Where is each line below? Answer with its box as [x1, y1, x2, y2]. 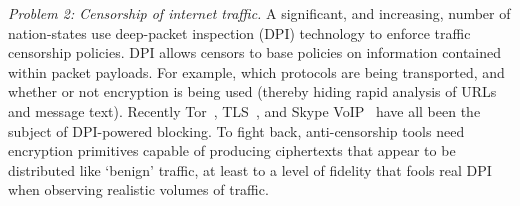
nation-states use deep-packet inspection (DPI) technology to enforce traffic [8, 22, 471, 43]
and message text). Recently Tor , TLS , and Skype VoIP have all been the [8, 100, 481, 121]
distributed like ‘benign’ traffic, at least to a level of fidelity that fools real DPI [8, 159, 492, 180]
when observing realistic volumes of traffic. [8, 179, 269, 200]
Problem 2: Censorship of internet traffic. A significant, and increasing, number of [8, 3, 511, 23]
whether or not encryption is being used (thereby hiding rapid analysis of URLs [8, 81, 497, 102]
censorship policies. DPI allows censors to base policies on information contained [8, 42, 502, 63]
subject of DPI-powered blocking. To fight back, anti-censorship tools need [8, 120, 465, 141]
